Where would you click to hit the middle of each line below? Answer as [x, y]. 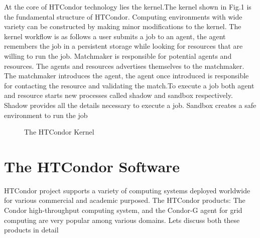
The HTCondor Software [92, 166]
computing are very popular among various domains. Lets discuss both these [122, 220]
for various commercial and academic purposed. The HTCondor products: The [125, 200]
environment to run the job [46, 115]
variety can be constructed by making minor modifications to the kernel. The [123, 26]
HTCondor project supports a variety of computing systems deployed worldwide [127, 190]
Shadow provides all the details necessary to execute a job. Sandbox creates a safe [130, 105]
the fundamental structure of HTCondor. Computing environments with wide [123, 16]
